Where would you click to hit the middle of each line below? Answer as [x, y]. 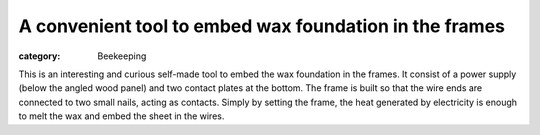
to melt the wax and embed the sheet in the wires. [121, 116]
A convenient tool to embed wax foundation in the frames [261, 26]
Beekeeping [122, 56]
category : [39, 56]
